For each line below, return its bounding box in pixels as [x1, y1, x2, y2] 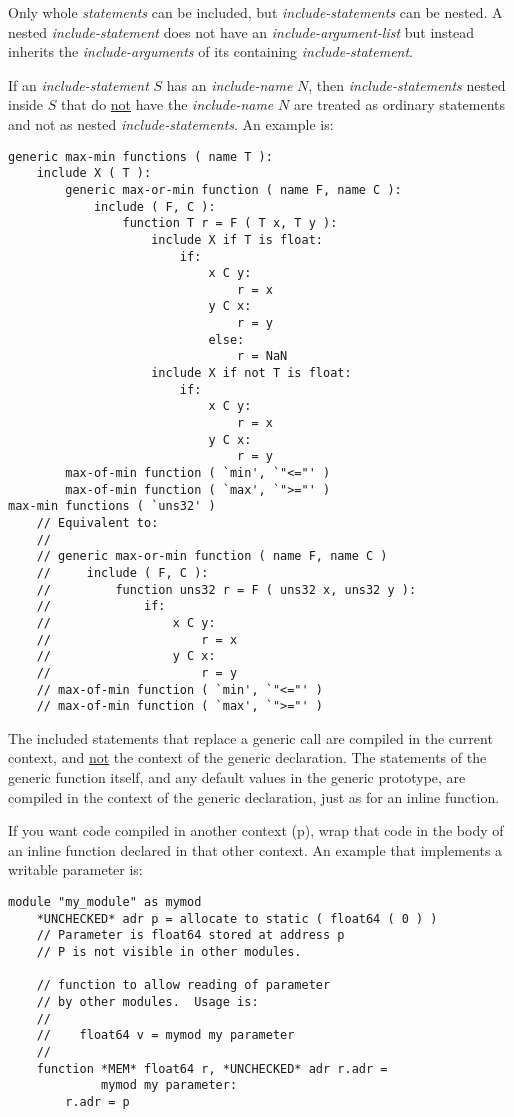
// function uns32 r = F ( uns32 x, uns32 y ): [36, 582, 417, 597]
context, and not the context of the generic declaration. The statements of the [8, 747, 487, 768]
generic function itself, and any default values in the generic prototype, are [8, 767, 466, 788]
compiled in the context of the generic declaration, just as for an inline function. [8, 786, 500, 807]
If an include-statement [8, 74, 149, 95]
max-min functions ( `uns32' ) [8, 499, 216, 514]
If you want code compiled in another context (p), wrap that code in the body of [8, 820, 504, 841]
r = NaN [237, 349, 288, 364]
